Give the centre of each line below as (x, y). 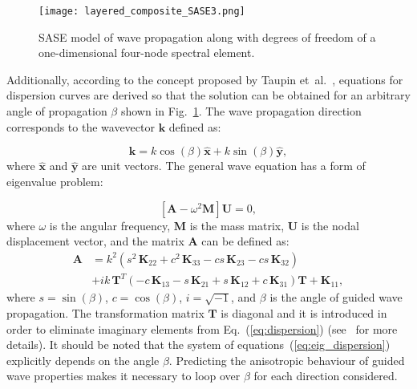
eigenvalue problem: (55, 182)
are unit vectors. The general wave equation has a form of (224, 166)
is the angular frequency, (110, 225)
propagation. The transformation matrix (105, 312)
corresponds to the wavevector (81, 126)
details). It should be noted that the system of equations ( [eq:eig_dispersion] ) (198, 344)
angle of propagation (57, 111)
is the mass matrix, (237, 225)
